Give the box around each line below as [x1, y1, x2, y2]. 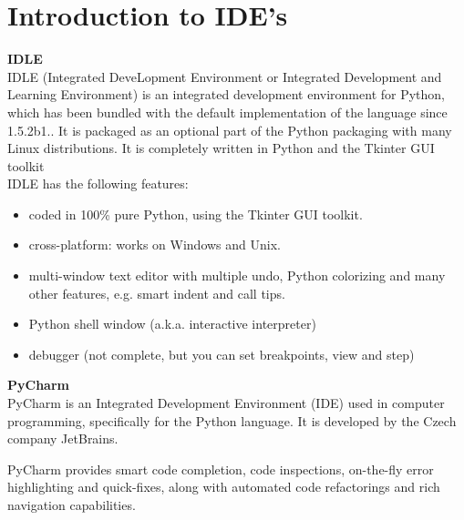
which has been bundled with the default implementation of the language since [7, 102, 448, 121]
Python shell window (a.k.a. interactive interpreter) [28, 314, 316, 333]
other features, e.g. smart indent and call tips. [28, 283, 285, 302]
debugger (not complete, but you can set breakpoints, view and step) [28, 344, 415, 363]
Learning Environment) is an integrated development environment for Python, [7, 85, 446, 104]
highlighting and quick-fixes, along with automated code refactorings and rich [7, 477, 440, 496]
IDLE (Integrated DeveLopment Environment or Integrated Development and [7, 66, 442, 86]
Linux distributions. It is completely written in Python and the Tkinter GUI [7, 138, 435, 158]
